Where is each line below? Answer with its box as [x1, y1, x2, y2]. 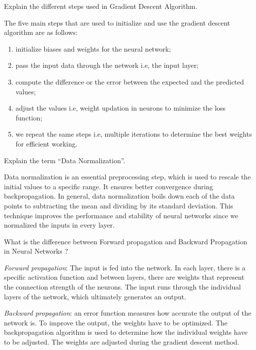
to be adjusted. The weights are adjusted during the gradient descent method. [4, 337, 239, 347]
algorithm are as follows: [4, 27, 78, 37]
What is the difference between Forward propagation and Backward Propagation [4, 236, 248, 246]
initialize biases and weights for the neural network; [15, 43, 171, 54]
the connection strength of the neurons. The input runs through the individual [4, 282, 241, 292]
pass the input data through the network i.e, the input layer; [15, 60, 199, 70]
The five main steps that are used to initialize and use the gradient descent [4, 17, 230, 28]
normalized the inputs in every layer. [4, 220, 115, 230]
